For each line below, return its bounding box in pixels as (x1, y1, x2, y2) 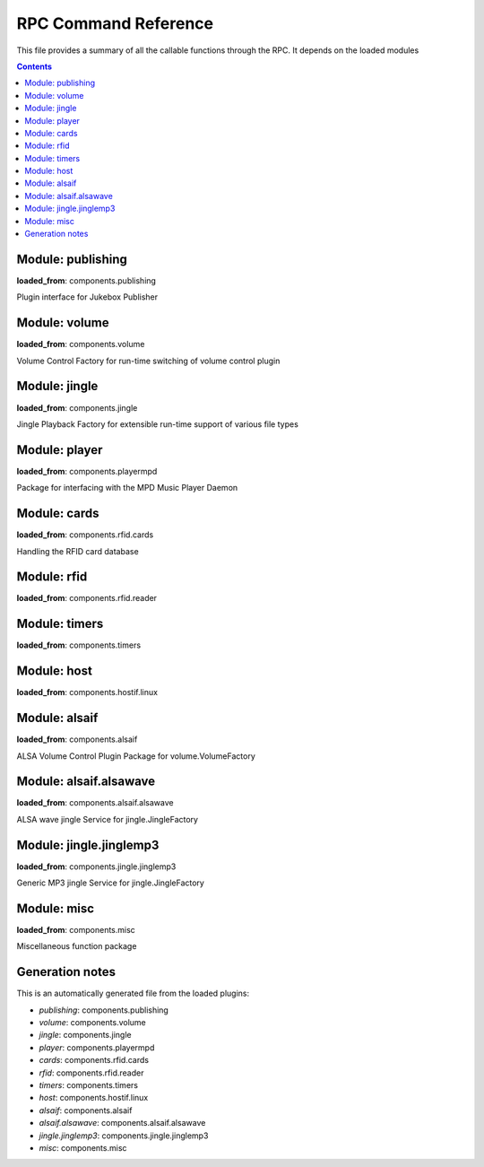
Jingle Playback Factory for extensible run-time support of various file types (16, 418, 299, 430)
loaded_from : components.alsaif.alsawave (16, 797, 174, 808)
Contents (16, 61, 53, 72)
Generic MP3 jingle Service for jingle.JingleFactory (16, 877, 205, 888)
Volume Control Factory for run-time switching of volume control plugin (16, 355, 281, 366)
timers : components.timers (39, 1080, 139, 1091)
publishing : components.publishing (39, 1005, 169, 1015)
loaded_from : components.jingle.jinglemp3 (16, 861, 177, 872)
